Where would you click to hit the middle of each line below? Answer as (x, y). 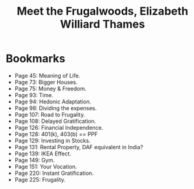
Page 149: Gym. (35, 160)
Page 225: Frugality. (40, 179)
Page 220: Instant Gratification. (54, 173)
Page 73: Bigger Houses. (46, 82)
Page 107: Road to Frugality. (50, 114)
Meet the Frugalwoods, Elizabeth (103, 11)
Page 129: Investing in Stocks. (52, 140)
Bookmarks (36, 59)
